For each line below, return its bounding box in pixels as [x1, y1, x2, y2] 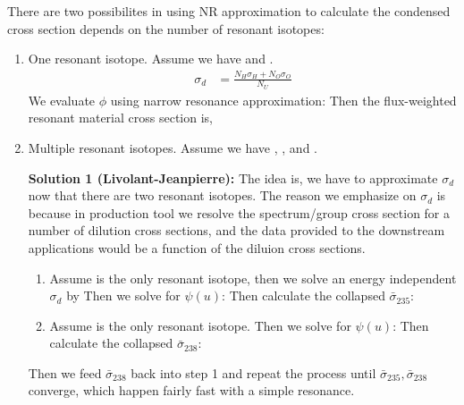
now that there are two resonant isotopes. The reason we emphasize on [28, 186, 417, 205]
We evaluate [28, 90, 96, 109]
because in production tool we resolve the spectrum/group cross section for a [28, 203, 451, 222]
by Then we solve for [66, 286, 181, 305]
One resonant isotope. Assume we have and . [28, 49, 274, 68]
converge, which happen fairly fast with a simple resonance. [28, 381, 355, 400]
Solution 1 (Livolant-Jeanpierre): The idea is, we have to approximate [28, 168, 438, 187]
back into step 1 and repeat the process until [131, 363, 376, 382]
